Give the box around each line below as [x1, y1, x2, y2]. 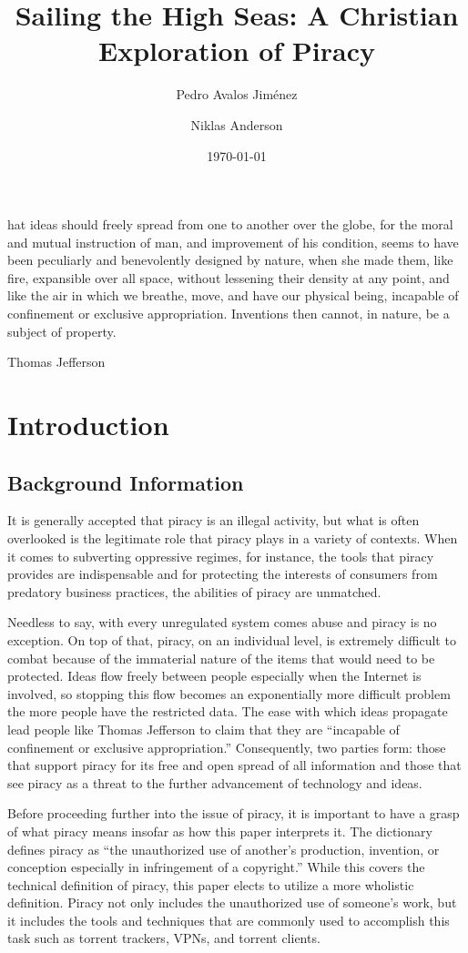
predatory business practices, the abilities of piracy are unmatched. [7, 582, 382, 601]
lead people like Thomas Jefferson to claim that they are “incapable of [7, 719, 400, 738]
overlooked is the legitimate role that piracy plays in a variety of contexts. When [7, 529, 458, 548]
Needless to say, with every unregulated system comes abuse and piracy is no [7, 613, 437, 632]
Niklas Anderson [190, 115, 283, 134]
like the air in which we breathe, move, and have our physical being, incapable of [7, 286, 459, 305]
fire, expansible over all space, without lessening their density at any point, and [7, 268, 450, 287]
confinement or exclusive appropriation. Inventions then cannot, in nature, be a [7, 304, 450, 323]
